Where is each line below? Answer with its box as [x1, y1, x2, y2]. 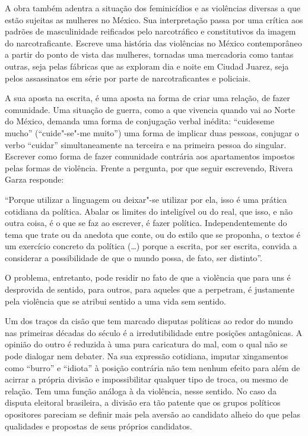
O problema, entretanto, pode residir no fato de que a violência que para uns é [5, 271, 291, 284]
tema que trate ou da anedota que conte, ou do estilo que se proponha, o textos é [5, 228, 301, 240]
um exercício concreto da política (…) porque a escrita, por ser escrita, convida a [5, 240, 297, 252]
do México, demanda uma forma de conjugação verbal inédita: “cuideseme [5, 115, 274, 127]
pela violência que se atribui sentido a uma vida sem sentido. [5, 294, 226, 307]
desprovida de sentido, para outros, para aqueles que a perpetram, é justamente [5, 283, 294, 296]
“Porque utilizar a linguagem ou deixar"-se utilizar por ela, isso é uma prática [5, 193, 287, 205]
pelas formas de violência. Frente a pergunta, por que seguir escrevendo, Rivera [5, 161, 293, 174]
